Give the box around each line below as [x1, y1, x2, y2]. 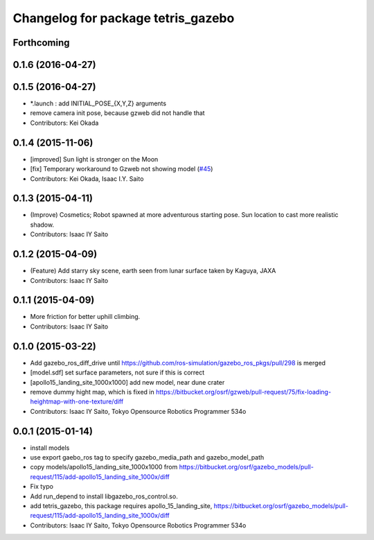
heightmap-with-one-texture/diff [30, 397, 124, 406]
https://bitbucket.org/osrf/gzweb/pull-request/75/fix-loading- [156, 387, 332, 396]
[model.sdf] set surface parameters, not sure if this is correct [30, 368, 205, 377]
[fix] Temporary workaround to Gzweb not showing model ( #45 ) [30, 165, 213, 173]
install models [30, 444, 70, 452]
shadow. [30, 220, 55, 229]
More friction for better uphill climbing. [30, 313, 141, 321]
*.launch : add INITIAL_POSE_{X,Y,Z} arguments [30, 99, 166, 107]
